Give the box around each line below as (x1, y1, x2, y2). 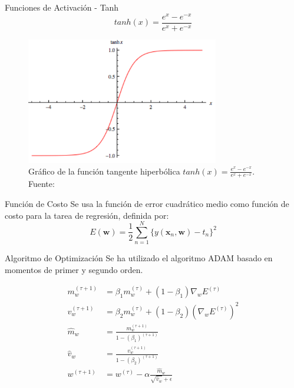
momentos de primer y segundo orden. (5, 263, 143, 275)
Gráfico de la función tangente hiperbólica (28, 165, 180, 177)
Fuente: (28, 177, 55, 190)
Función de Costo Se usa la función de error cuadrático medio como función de (5, 197, 289, 209)
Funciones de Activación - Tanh (5, 1, 119, 13)
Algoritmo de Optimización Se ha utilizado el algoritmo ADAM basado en (5, 252, 273, 264)
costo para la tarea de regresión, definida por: (5, 209, 169, 221)
